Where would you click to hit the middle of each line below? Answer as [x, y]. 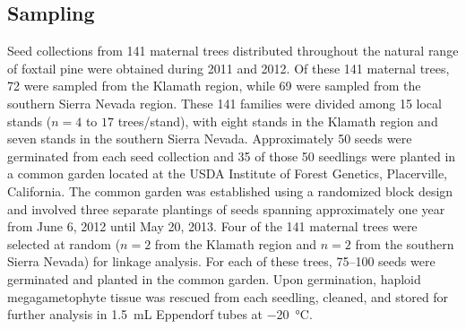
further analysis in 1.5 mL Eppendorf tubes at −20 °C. [160, 314]
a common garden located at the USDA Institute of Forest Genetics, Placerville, [228, 173]
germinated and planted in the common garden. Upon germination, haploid [214, 278]
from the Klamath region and [235, 243]
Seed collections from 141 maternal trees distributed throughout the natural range [233, 51]
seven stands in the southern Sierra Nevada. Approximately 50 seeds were [210, 139]
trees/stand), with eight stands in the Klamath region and [278, 121]
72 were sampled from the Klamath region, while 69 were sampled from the [214, 86]
